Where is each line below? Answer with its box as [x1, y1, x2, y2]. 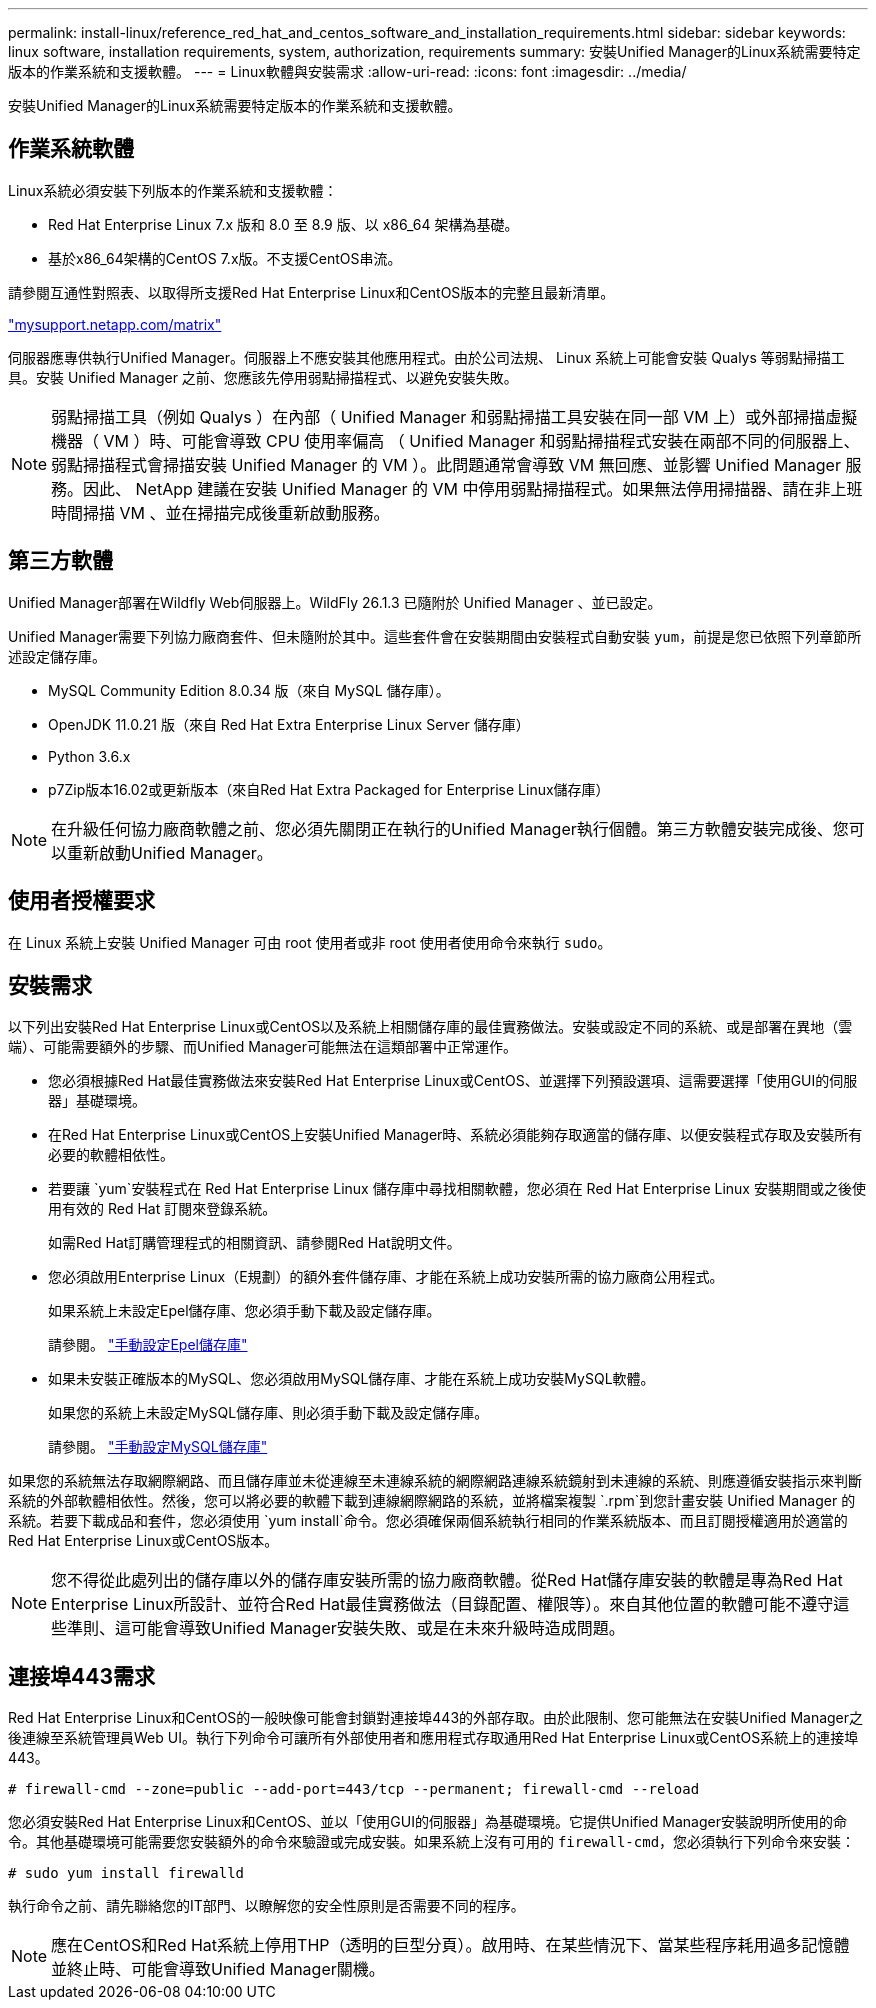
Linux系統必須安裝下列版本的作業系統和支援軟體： [8, 181, 338, 199]
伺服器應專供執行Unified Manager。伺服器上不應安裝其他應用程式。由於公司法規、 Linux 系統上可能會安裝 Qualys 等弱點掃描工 [8, 348, 845, 366]
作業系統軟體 [8, 136, 134, 162]
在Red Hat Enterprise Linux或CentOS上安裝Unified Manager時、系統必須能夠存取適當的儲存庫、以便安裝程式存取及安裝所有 [48, 1126, 863, 1144]
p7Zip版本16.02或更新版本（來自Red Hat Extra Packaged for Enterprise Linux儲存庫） [48, 780, 610, 798]
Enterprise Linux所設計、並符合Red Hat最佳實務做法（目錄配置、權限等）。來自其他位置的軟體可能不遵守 [51, 1594, 834, 1615]
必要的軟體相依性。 [48, 1146, 174, 1164]
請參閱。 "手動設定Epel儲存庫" [48, 1336, 248, 1354]
